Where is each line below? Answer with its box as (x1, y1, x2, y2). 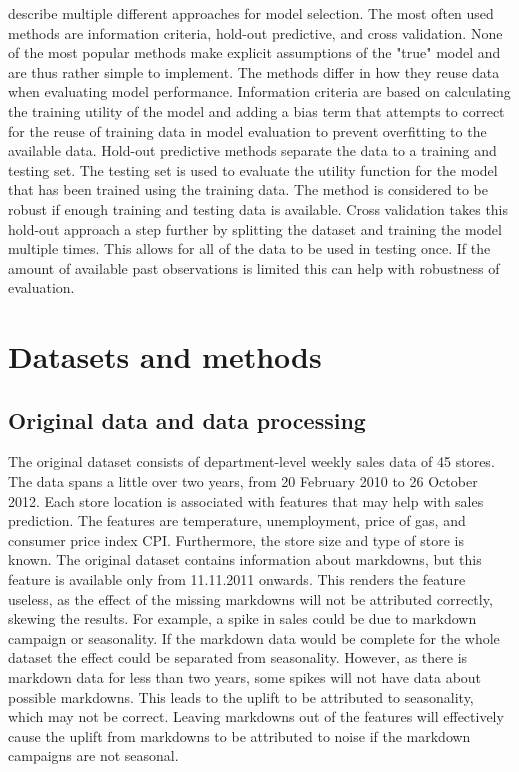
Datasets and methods (8, 336, 322, 377)
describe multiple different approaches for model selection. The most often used (8, 3, 494, 23)
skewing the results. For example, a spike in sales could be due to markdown (8, 608, 477, 629)
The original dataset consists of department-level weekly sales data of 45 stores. (8, 451, 495, 472)
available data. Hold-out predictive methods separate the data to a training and (8, 140, 497, 161)
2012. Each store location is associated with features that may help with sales (8, 490, 484, 511)
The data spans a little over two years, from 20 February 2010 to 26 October (8, 471, 478, 492)
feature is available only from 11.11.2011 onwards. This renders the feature (8, 569, 466, 590)
